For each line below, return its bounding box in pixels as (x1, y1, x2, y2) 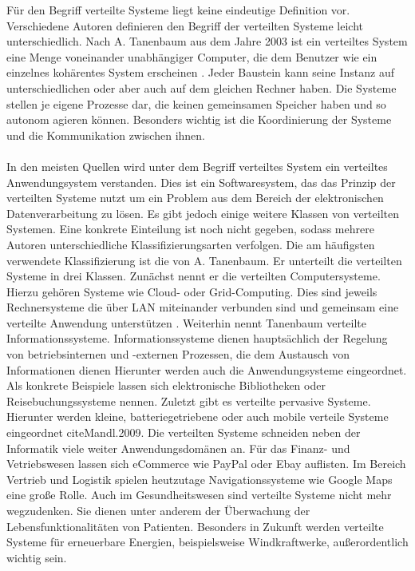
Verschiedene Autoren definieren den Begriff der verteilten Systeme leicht (6, 17, 363, 34)
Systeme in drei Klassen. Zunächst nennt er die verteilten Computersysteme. (6, 268, 381, 284)
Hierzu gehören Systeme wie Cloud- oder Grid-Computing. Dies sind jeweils (6, 283, 377, 299)
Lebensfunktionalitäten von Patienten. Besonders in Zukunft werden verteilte (6, 517, 384, 534)
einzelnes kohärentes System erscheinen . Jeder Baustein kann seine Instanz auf (6, 64, 394, 81)
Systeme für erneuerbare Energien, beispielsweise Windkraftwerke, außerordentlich (6, 533, 409, 550)
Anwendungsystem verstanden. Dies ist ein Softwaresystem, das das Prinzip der (6, 173, 396, 190)
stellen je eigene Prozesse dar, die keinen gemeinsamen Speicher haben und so (6, 95, 386, 112)
